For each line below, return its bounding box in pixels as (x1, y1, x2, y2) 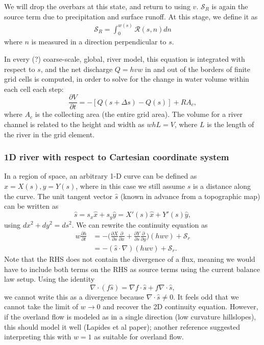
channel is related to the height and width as (4, 119, 145, 130)
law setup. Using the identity (4, 274, 95, 284)
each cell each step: (4, 83, 64, 94)
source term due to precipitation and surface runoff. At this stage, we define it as (4, 11, 258, 21)
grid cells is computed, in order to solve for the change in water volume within (4, 73, 249, 84)
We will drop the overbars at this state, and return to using (4, 1, 190, 11)
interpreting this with (4, 331, 71, 342)
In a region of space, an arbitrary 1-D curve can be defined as (4, 170, 197, 181)
